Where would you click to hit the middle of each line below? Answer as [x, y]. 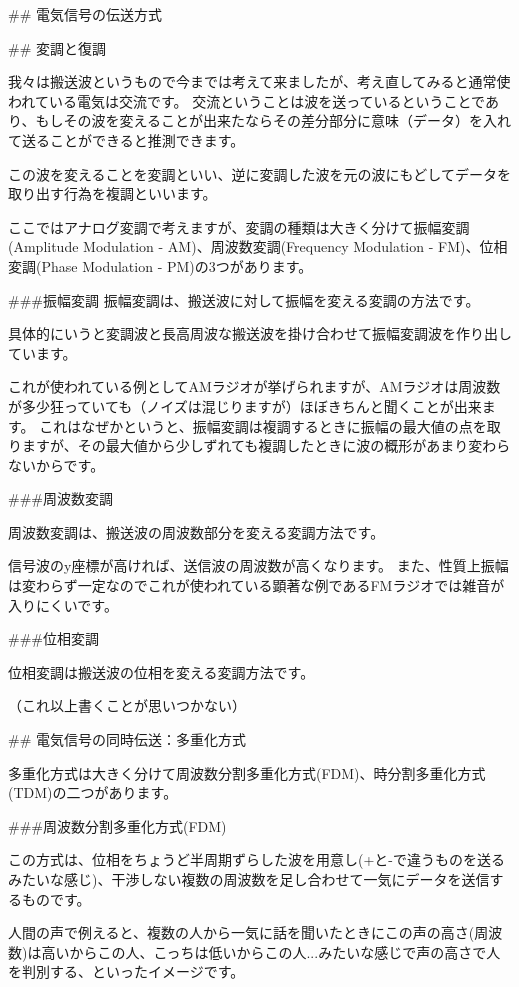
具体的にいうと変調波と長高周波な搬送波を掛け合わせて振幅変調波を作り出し [260, 333]
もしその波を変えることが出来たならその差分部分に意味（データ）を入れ [273, 120]
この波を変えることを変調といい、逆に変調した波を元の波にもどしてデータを [259, 173]
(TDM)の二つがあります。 [93, 792]
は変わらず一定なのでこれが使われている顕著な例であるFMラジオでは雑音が [256, 585]
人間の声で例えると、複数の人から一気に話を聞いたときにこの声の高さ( [241, 932]
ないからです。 [56, 464]
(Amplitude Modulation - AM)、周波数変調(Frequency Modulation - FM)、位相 [258, 246]
